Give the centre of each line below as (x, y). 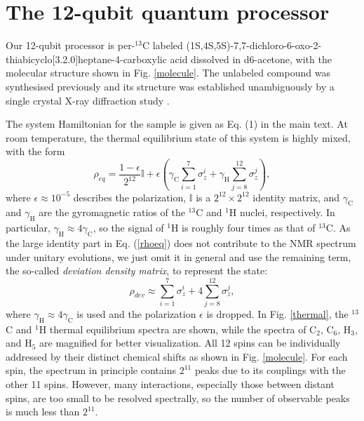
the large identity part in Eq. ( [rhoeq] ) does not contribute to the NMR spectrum (181, 242)
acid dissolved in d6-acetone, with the (251, 59)
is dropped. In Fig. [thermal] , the (277, 313)
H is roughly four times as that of (243, 228)
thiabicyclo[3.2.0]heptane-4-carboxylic (86, 59)
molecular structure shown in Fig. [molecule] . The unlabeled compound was (168, 73)
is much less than (43, 412)
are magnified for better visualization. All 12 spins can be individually (190, 343)
